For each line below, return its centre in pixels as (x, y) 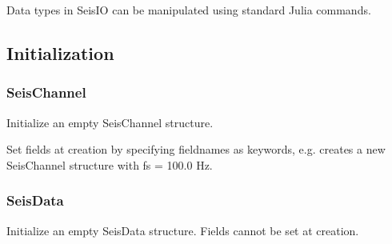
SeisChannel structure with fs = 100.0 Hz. (110, 164)
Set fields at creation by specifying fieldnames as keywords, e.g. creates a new (196, 149)
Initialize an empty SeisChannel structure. (110, 122)
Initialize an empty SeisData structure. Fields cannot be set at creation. (183, 230)
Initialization (60, 52)
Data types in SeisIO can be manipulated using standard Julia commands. (189, 10)
